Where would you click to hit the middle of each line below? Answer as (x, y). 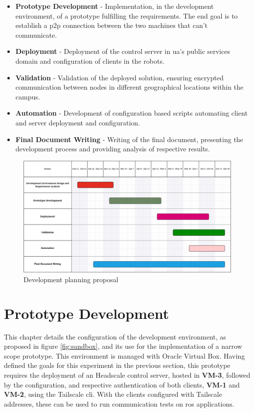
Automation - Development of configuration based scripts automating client (131, 113)
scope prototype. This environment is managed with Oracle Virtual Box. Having (125, 355)
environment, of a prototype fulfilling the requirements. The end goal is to (127, 15)
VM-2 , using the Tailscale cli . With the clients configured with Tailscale (113, 394)
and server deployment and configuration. (78, 122)
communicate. (36, 35)
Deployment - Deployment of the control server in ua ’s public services (123, 51)
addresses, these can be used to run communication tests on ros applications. (119, 403)
